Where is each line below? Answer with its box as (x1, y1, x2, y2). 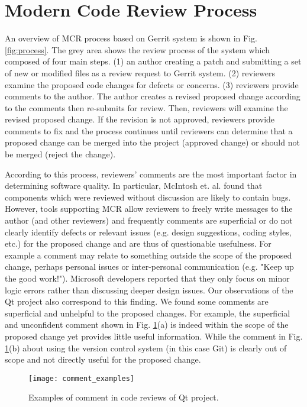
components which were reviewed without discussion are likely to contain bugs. (5, 190, 291, 203)
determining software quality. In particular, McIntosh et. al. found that (5, 179, 263, 192)
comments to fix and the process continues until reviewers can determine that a (5, 124, 293, 137)
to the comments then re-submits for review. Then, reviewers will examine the (5, 101, 288, 114)
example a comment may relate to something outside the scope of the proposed (5, 248, 292, 261)
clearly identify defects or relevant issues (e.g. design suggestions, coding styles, (5, 225, 292, 238)
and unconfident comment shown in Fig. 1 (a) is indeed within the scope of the (5, 318, 289, 331)
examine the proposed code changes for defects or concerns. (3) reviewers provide (5, 78, 299, 91)
